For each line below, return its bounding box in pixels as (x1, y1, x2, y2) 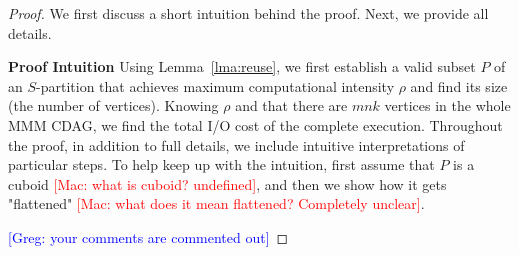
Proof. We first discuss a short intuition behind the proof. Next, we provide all (8, 3, 489, 23)
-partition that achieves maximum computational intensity (36, 75, 395, 96)
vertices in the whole (384, 95, 511, 116)
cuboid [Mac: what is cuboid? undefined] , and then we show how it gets (8, 173, 447, 194)
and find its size (410, 75, 508, 96)
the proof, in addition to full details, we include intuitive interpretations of (8, 134, 465, 155)
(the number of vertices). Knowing (8, 95, 219, 116)
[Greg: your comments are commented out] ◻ (8, 226, 289, 247)
